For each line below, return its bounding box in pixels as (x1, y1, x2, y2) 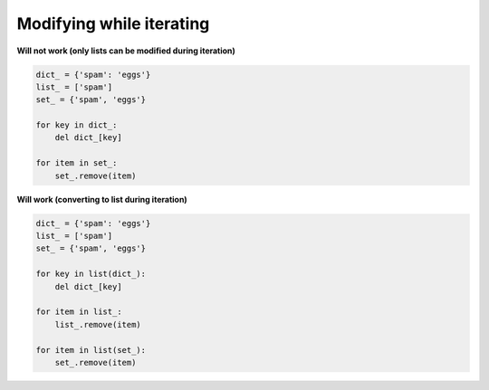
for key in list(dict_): (35, 269, 147, 280)
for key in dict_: (35, 120, 118, 130)
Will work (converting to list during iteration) (16, 194, 187, 205)
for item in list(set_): (35, 345, 147, 355)
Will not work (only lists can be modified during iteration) (16, 45, 235, 56)
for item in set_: (35, 158, 118, 168)
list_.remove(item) (54, 319, 142, 329)
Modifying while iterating (16, 14, 210, 33)
